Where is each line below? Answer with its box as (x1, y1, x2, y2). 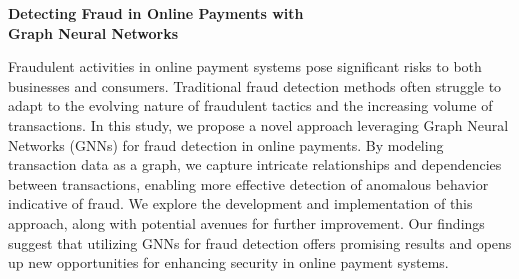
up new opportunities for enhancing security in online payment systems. (8, 252, 449, 273)
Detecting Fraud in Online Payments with (8, 3, 304, 23)
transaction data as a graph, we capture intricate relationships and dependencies (8, 154, 502, 175)
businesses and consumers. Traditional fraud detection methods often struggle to (8, 75, 502, 96)
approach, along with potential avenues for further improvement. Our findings (8, 212, 485, 233)
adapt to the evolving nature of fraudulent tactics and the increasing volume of (8, 95, 493, 116)
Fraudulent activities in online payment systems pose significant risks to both (8, 56, 482, 77)
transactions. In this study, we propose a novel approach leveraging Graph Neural (8, 114, 509, 135)
